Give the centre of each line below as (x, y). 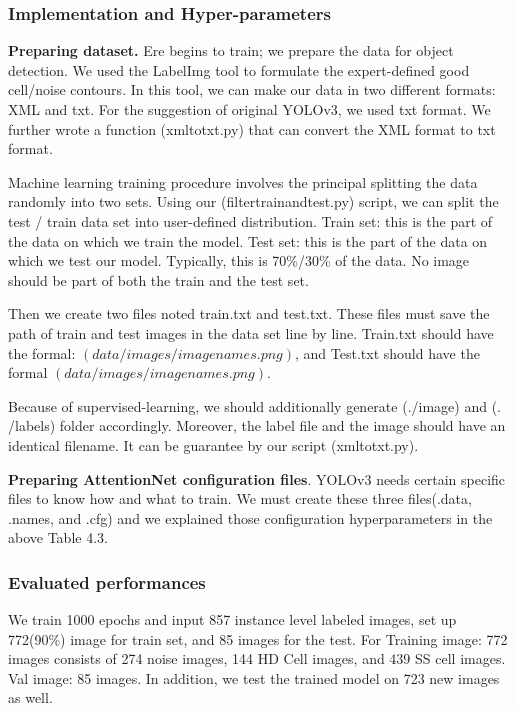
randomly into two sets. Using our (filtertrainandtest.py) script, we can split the (253, 201)
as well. (30, 697)
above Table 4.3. (58, 537)
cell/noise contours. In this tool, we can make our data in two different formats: (252, 89)
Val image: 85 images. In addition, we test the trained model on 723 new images (254, 677)
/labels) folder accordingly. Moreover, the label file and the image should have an (257, 425)
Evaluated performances (107, 581)
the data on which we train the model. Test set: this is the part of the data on (248, 240)
